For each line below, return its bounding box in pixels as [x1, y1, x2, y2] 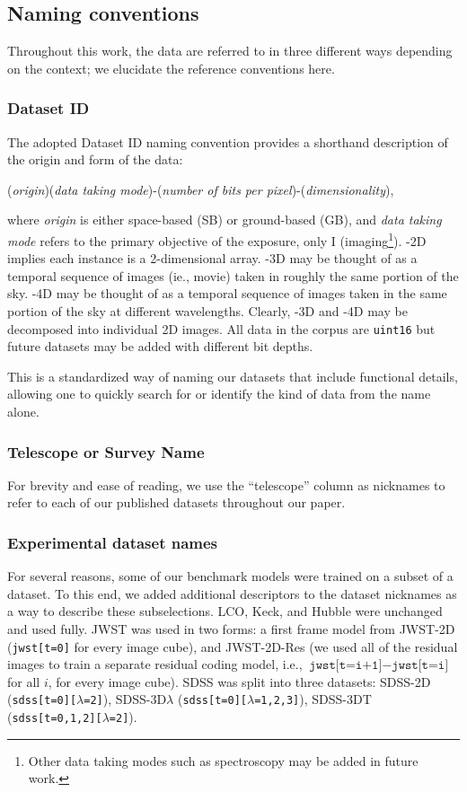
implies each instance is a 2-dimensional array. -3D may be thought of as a [7, 249, 418, 268]
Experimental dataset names [7, 531, 218, 553]
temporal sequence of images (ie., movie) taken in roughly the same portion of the [7, 266, 459, 285]
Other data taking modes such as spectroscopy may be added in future [28, 751, 419, 770]
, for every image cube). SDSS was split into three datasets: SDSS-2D [48, 672, 431, 691]
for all [7, 672, 40, 691]
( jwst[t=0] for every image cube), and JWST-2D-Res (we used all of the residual [7, 637, 458, 656]
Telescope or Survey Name [7, 440, 205, 462]
